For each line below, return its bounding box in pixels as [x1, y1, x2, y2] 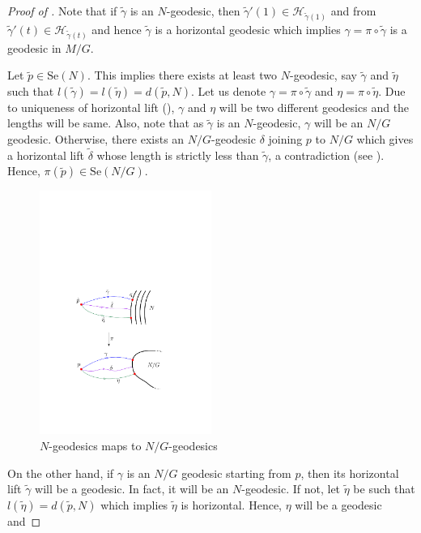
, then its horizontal [300, 464, 399, 481]
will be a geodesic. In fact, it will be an [35, 480, 229, 497]
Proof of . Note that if [7, 2, 117, 19]
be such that [353, 480, 415, 497]
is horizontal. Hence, [181, 496, 282, 513]
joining [268, 131, 303, 147]
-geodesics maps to [49, 436, 142, 453]
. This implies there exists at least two [87, 67, 278, 84]
